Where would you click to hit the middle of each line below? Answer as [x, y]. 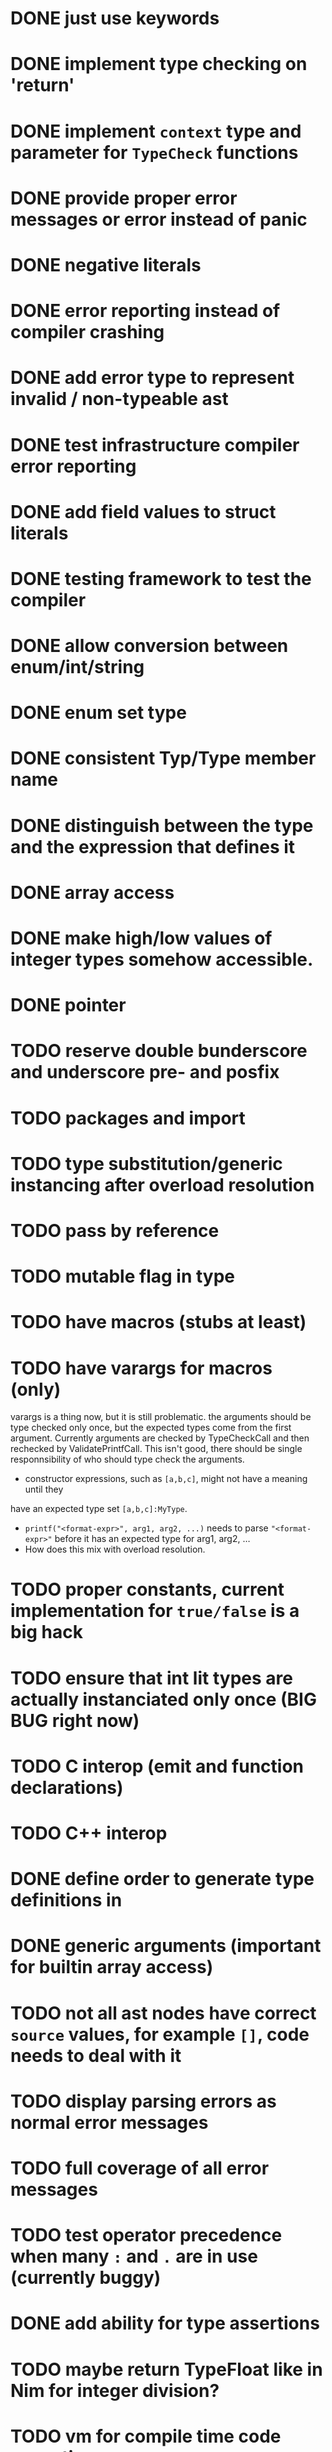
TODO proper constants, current [147, 1589]
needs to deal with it [96, 2055]
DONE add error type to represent [152, 378]
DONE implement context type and [156, 131]
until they [44, 1489]
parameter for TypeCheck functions [154, 152]
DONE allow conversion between [149, 646]
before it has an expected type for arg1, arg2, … [152, 1539]
